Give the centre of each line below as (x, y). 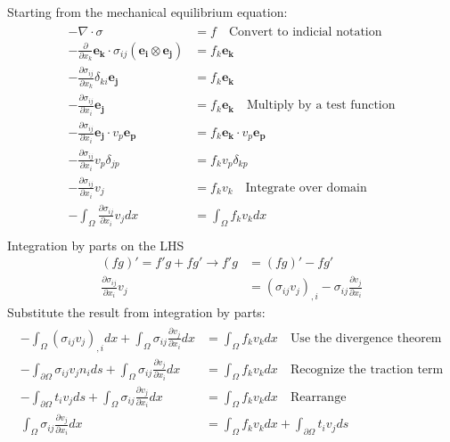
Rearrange (318, 397)
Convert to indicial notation (305, 32)
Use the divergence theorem (366, 338)
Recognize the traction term (367, 369)
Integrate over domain (306, 188)
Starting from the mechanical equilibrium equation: (147, 12)
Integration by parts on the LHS (96, 245)
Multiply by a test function (321, 106)
